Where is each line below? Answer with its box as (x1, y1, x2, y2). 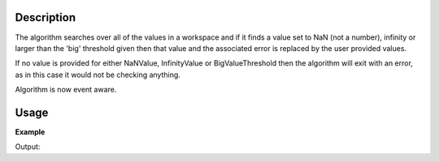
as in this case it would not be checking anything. (15, 70, 180, 79)
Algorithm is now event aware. (15, 85, 117, 95)
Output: (15, 142, 41, 151)
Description (15, 11, 76, 24)
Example (15, 126, 46, 137)
